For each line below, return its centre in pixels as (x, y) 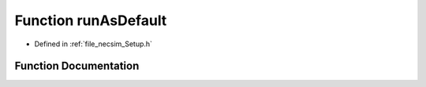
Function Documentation (77, 66)
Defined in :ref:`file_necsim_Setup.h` (93, 44)
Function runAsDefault (91, 20)
